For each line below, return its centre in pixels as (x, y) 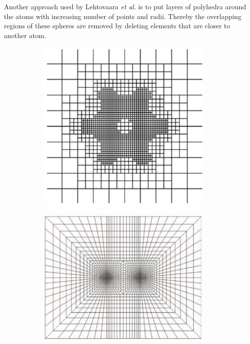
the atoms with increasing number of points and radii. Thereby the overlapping (123, 16)
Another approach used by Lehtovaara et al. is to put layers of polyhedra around (125, 6)
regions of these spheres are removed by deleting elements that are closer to (117, 26)
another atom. (25, 35)
